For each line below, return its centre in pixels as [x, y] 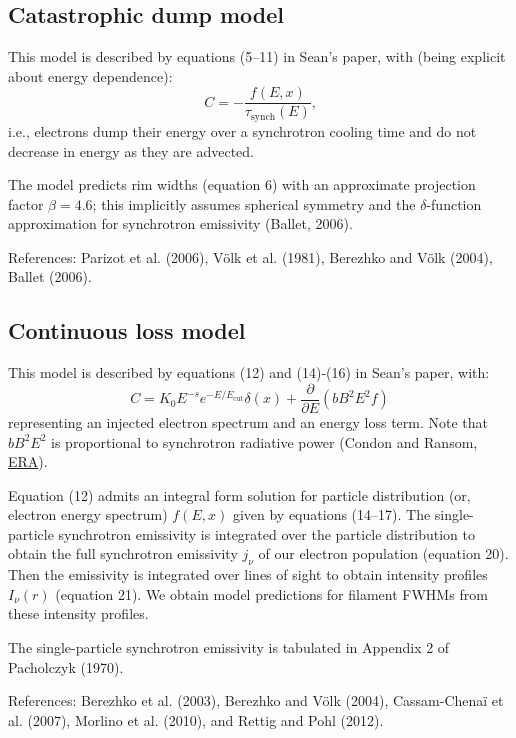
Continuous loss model [127, 330]
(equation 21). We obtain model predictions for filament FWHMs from [271, 593]
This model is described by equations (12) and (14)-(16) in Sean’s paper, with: [249, 372]
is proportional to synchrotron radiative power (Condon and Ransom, [264, 441]
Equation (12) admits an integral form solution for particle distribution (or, [239, 494]
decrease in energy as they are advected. [131, 150]
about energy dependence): [90, 75]
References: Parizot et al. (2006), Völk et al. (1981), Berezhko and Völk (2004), [250, 256]
